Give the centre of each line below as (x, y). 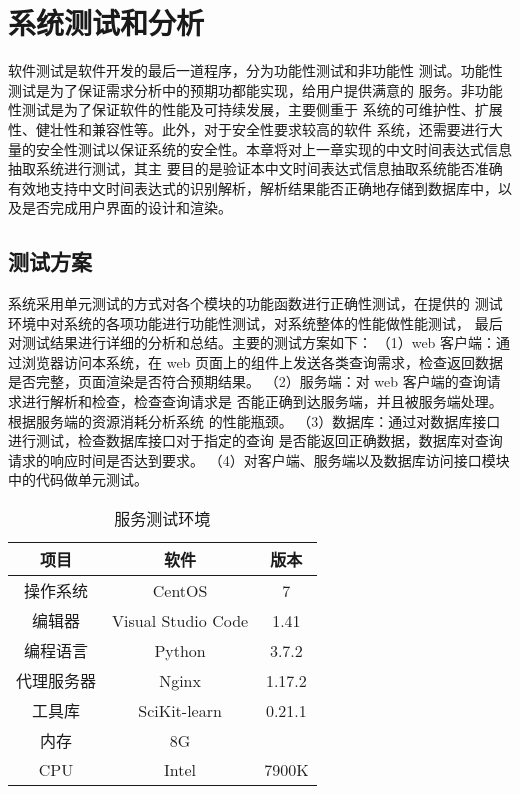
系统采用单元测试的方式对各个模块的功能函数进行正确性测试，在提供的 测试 (255, 303)
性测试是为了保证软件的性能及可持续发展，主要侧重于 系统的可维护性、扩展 (255, 109)
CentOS (180, 590)
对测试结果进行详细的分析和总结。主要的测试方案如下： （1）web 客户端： (252, 342)
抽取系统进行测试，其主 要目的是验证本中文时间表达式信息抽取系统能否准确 (255, 168)
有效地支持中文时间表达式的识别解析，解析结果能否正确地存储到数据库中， (253, 187)
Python (180, 650)
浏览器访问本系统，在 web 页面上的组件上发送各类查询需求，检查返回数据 (262, 361)
